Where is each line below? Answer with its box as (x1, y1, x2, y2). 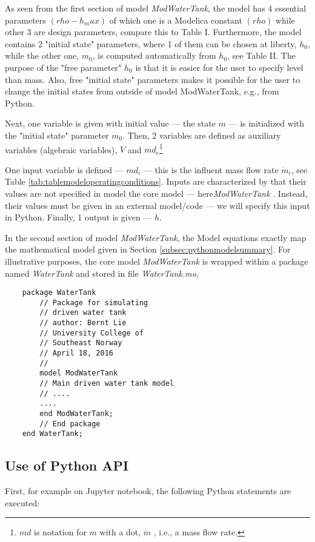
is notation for (34, 526, 87, 538)
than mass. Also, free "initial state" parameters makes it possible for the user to (5, 73, 300, 85)
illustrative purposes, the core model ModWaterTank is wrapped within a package (5, 254, 308, 267)
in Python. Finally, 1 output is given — (5, 211, 152, 223)
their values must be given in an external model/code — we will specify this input (5, 199, 310, 211)
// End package (39, 419, 101, 428)
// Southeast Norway (39, 339, 122, 348)
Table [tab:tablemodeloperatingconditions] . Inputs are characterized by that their (5, 175, 307, 188)
